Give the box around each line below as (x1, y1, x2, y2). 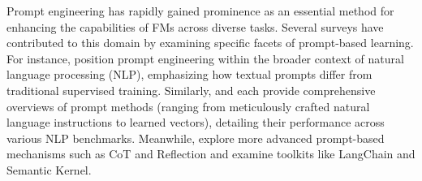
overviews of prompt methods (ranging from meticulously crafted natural (6, 97, 370, 114)
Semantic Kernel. (6, 161, 92, 178)
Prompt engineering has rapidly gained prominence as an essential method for (6, 2, 394, 19)
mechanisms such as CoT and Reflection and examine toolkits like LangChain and (6, 145, 416, 162)
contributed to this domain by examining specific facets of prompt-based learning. (6, 34, 414, 51)
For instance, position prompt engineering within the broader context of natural (6, 50, 404, 67)
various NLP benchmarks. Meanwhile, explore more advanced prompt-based (6, 129, 385, 146)
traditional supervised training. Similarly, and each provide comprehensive (6, 81, 376, 98)
